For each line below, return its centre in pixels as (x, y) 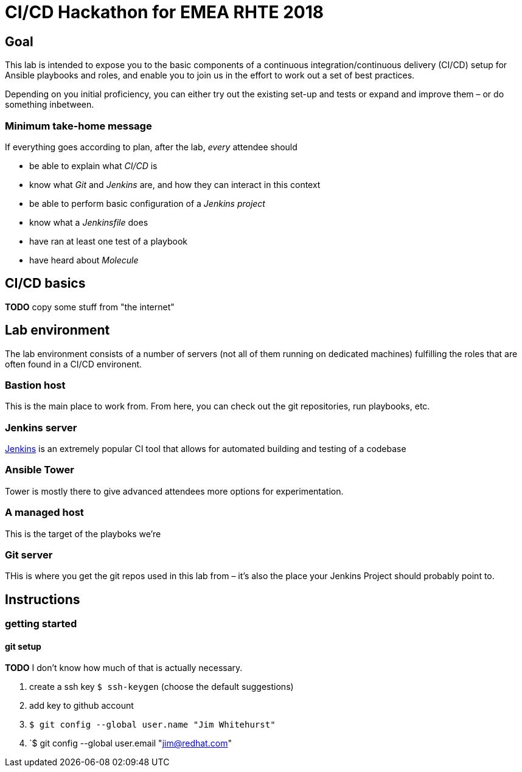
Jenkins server (41, 427)
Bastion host (35, 385)
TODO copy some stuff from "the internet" (90, 307)
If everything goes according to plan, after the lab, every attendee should (151, 147)
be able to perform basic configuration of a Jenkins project (147, 203)
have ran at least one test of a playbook (108, 241)
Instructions (43, 599)
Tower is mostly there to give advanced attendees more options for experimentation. (174, 491)
